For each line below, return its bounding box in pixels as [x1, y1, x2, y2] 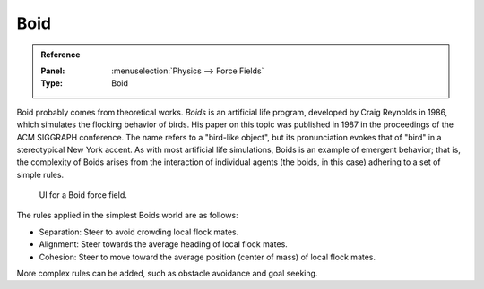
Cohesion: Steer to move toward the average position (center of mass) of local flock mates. [39, 251, 376, 262]
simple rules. [16, 169, 65, 180]
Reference [40, 49, 81, 60]
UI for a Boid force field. [39, 190, 127, 200]
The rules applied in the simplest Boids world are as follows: [16, 210, 238, 221]
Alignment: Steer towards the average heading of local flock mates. [39, 239, 289, 250]
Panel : [40, 65, 65, 76]
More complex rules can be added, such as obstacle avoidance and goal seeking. [16, 268, 318, 279]
